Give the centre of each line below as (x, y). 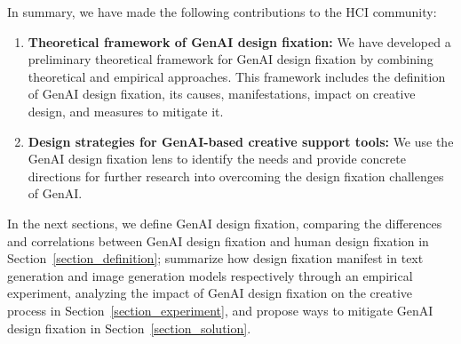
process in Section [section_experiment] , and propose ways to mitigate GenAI (220, 310)
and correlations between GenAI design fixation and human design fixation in (218, 240)
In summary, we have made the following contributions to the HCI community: (222, 12)
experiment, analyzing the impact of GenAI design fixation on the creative (210, 293)
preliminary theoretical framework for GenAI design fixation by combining (230, 59)
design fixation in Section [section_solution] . (129, 328)
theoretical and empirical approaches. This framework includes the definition (237, 76)
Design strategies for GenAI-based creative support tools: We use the (241, 141)
